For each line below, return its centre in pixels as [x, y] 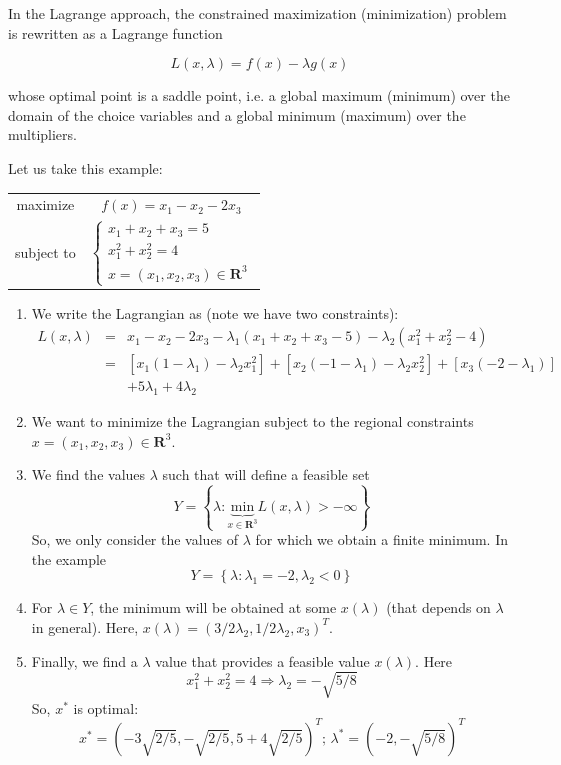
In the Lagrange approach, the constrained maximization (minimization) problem [257, 13]
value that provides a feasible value [262, 660]
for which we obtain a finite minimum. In [382, 539]
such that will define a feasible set [266, 474]
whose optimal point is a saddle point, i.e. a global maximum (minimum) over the [259, 95]
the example [69, 558]
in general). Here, [85, 626]
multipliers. [42, 134]
